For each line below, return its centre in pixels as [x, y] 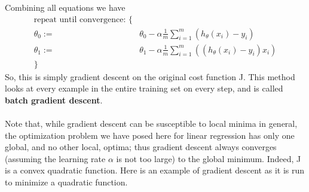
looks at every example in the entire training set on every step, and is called [144, 88]
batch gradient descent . [54, 100]
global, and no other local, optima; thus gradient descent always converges [141, 147]
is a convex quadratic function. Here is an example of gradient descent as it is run [155, 170]
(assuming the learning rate [55, 158]
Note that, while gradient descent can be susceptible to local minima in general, [151, 124]
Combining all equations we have [65, 7]
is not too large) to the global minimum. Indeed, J [209, 158]
